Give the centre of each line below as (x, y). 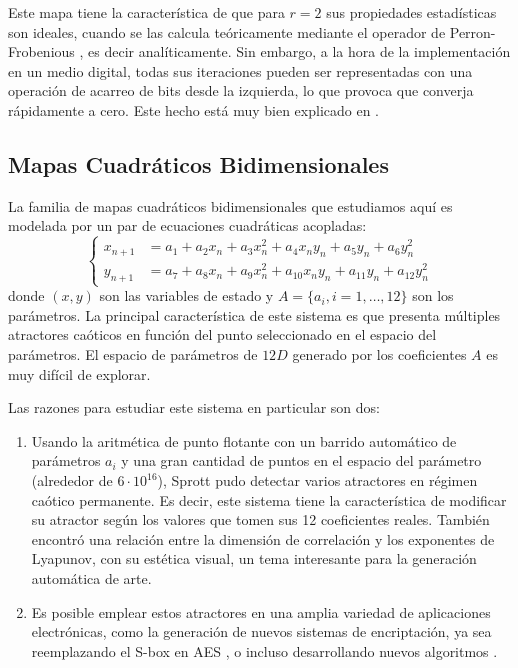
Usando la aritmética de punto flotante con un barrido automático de (244, 440)
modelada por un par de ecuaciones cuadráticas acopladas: (187, 225)
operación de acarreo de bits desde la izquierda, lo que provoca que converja (241, 90)
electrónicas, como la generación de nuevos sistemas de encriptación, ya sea (261, 631)
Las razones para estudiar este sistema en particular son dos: (194, 407)
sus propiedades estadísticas (411, 12)
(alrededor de (72, 480)
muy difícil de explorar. (79, 373)
